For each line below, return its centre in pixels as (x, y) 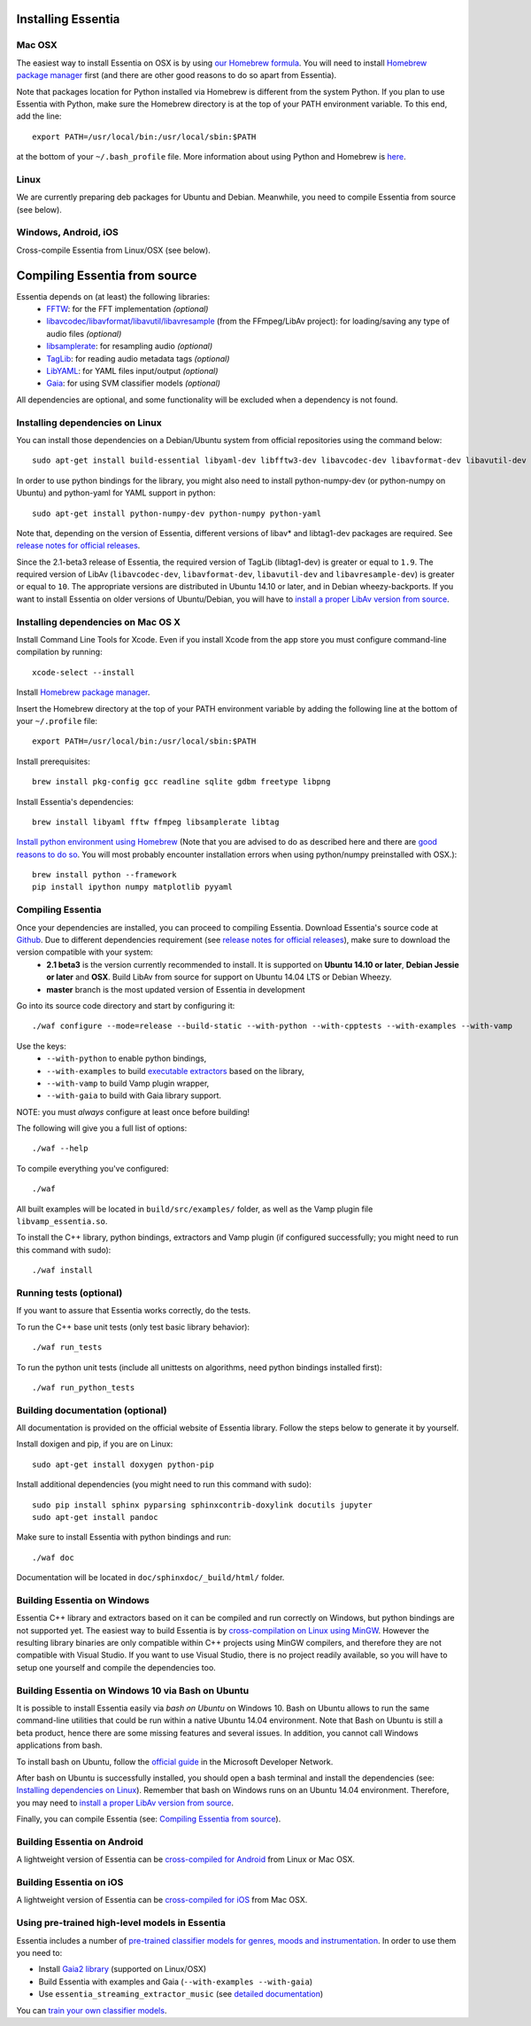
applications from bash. (59, 1745)
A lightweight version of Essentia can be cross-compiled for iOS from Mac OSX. (162, 1900)
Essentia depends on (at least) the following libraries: (113, 296)
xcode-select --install (84, 672)
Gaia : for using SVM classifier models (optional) (134, 383)
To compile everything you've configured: (92, 1168)
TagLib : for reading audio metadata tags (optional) (138, 358)
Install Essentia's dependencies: (75, 801)
